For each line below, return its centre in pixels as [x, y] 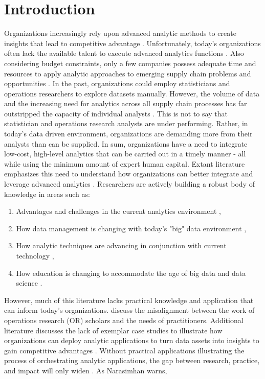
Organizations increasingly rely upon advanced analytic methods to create [120, 33]
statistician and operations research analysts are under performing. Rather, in [126, 123]
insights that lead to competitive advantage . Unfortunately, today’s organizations [132, 43]
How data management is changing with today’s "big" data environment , [131, 228]
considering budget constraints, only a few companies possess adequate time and [130, 63]
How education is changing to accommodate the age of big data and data [131, 273]
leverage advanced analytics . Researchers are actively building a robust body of [129, 184]
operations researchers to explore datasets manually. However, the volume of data [132, 93]
